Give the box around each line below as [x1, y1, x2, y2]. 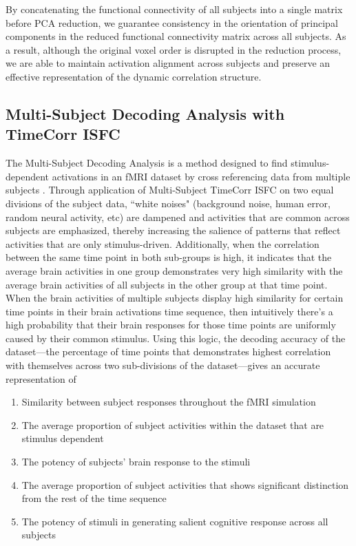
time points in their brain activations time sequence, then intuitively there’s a [6, 304, 333, 318]
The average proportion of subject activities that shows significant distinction [21, 477, 349, 492]
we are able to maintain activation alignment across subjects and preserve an [6, 56, 331, 70]
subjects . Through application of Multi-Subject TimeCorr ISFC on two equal [6, 182, 334, 197]
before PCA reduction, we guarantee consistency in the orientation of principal [6, 15, 338, 30]
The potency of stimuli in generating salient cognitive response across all [21, 514, 328, 528]
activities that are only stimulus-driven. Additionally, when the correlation [6, 236, 320, 251]
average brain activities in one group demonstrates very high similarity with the [6, 263, 343, 277]
